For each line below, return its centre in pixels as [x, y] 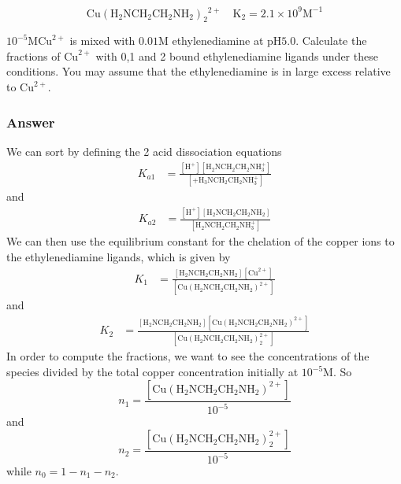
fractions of [33, 55]
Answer [31, 122]
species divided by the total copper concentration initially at [152, 372]
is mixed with [102, 41]
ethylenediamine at [218, 41]
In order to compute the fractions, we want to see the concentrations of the [188, 356]
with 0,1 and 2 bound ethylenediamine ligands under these [237, 55]
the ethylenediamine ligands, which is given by [119, 256]
